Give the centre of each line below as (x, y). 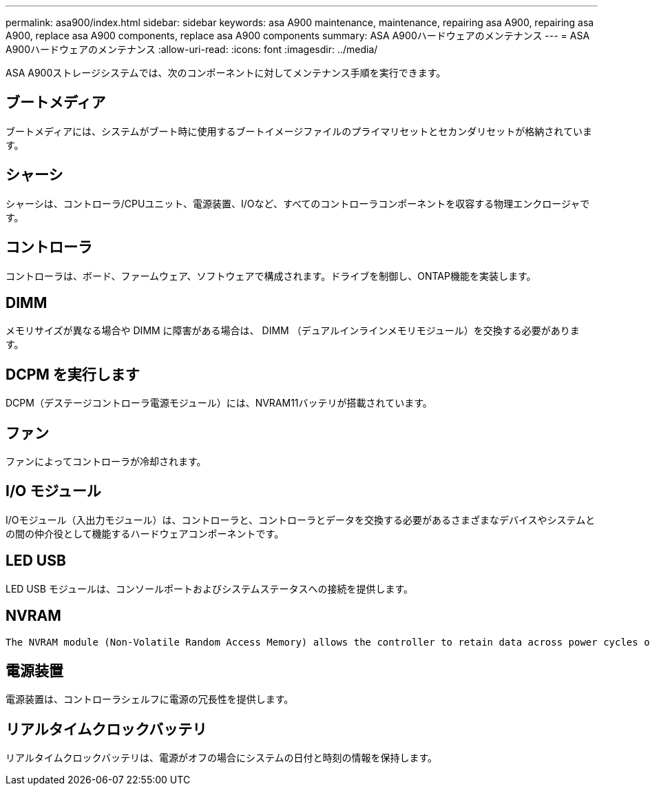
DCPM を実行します (73, 374)
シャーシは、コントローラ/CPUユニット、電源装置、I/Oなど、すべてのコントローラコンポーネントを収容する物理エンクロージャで (298, 203)
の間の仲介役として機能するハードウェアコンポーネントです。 (145, 533)
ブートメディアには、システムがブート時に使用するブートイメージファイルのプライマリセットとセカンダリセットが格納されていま (299, 131)
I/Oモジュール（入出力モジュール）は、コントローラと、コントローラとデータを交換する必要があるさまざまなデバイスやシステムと (301, 520)
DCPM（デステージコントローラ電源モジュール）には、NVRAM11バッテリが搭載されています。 (219, 403)
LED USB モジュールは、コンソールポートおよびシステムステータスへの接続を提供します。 (210, 588)
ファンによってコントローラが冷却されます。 (106, 462)
